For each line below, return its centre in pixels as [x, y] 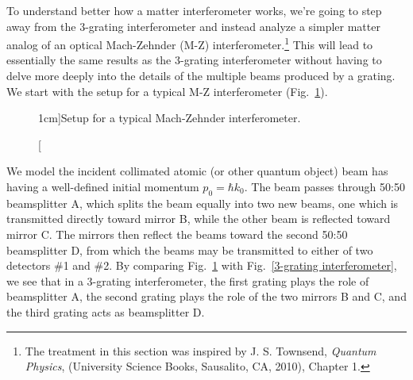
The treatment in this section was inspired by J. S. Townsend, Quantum [201, 350]
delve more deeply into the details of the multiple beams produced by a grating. [201, 76]
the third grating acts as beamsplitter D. [106, 311]
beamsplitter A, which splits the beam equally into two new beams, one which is [203, 203]
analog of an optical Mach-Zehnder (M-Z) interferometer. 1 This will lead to [190, 43]
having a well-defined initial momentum [103, 186]
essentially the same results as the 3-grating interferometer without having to [194, 60]
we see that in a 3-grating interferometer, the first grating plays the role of [188, 280]
